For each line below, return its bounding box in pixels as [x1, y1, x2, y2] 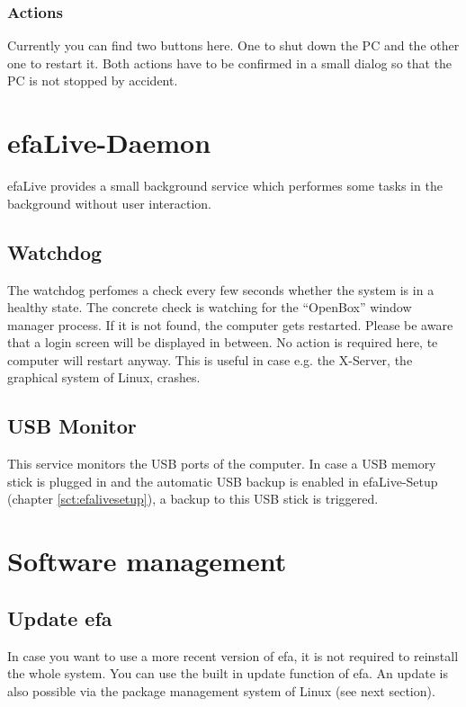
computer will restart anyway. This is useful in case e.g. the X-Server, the [7, 350, 413, 369]
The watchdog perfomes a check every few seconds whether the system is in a [7, 280, 435, 299]
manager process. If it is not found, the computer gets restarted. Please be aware [7, 315, 453, 334]
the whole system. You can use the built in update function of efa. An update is [7, 664, 448, 683]
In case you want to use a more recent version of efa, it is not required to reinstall [7, 646, 459, 665]
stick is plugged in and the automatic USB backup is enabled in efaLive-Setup [7, 471, 438, 490]
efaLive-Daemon [7, 124, 211, 161]
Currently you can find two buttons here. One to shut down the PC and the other [7, 36, 460, 55]
